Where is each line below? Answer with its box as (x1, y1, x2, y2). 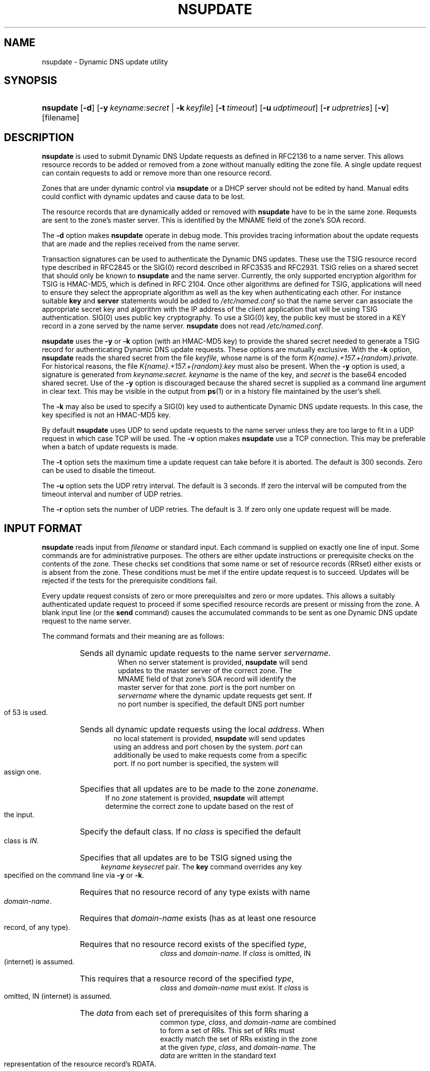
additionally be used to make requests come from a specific (113, 751, 307, 760)
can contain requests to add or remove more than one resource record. (42, 169, 272, 178)
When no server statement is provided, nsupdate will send (118, 658, 308, 667)
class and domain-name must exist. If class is (160, 983, 309, 992)
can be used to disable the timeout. (42, 466, 156, 475)
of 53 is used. (4, 708, 48, 717)
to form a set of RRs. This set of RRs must (160, 1026, 295, 1035)
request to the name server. (42, 617, 131, 625)
